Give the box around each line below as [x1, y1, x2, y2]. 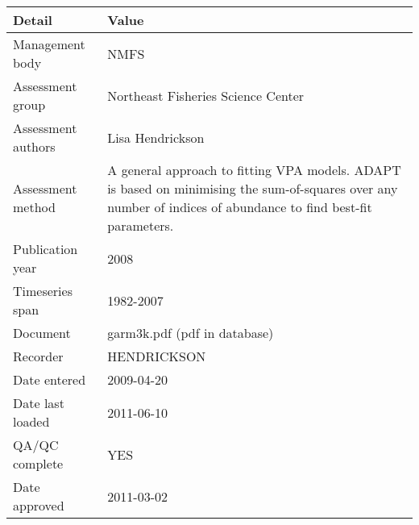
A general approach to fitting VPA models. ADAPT [107, 160, 401, 179]
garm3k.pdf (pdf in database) [107, 323, 274, 342]
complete [13, 454, 64, 473]
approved [13, 496, 64, 515]
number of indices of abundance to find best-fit [107, 198, 372, 216]
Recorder [13, 347, 64, 365]
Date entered [13, 370, 86, 389]
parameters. [107, 216, 174, 235]
